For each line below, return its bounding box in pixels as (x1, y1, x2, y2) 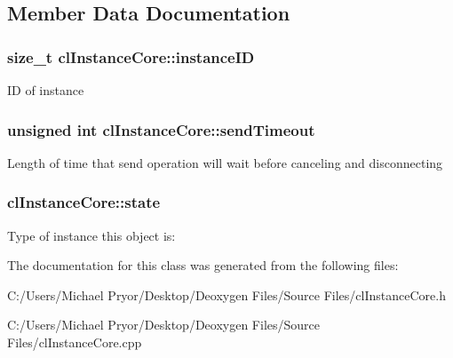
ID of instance (7, 81, 84, 99)
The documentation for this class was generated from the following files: (7, 256, 399, 274)
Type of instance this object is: (7, 226, 176, 244)
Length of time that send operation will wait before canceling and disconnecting (7, 153, 443, 171)
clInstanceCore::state (7, 191, 161, 213)
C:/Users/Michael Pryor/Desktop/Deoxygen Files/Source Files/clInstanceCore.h (7, 285, 446, 304)
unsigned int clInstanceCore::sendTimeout (7, 118, 315, 140)
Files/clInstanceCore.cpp (7, 333, 142, 351)
